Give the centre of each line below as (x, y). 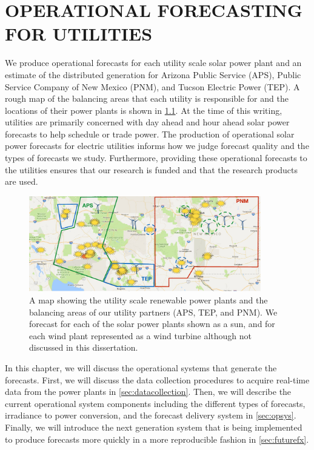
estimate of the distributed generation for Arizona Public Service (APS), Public (153, 74)
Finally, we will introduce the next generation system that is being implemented (154, 427)
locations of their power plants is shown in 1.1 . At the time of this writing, (144, 110)
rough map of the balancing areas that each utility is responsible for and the (147, 98)
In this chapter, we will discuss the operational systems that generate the (141, 368)
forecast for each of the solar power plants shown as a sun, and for (152, 324)
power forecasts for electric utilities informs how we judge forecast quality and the (157, 146)
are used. (22, 181)
